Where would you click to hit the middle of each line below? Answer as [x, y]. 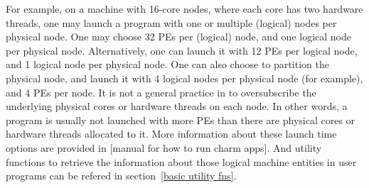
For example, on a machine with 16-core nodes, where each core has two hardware [184, 9]
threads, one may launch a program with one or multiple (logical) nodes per [171, 22]
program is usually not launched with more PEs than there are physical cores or [181, 120]
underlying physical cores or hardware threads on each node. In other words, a [177, 106]
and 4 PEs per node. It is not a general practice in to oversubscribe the [161, 92]
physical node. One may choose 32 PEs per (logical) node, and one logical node [178, 37]
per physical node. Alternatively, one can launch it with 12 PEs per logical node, [182, 50]
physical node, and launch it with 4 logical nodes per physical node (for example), [184, 78]
